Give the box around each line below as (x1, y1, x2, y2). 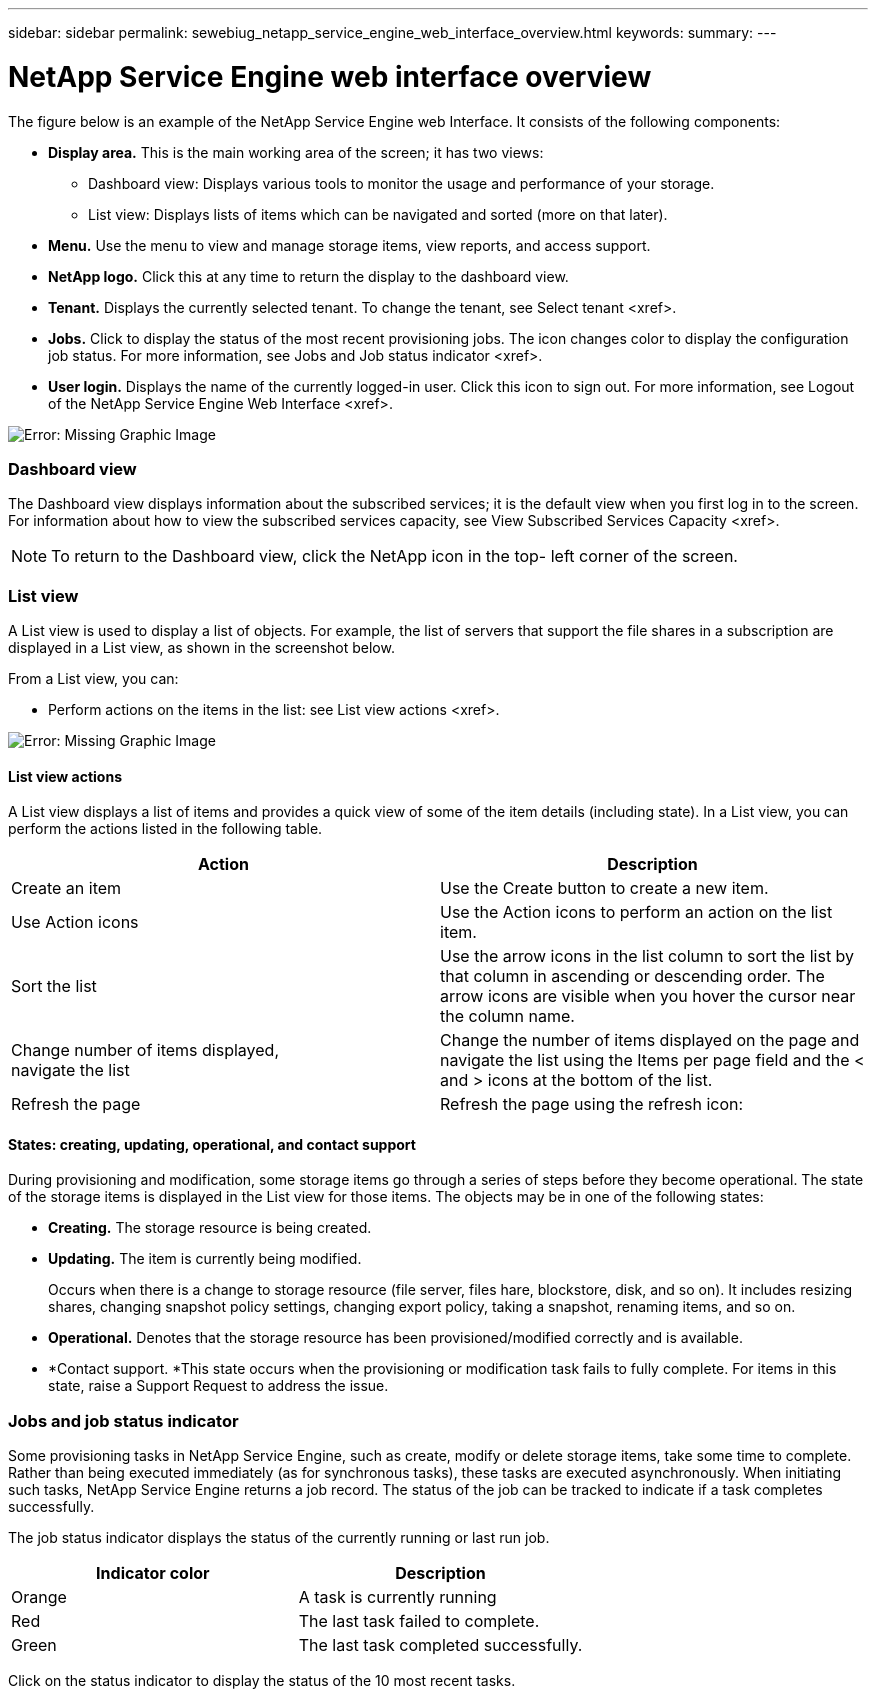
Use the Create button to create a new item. (440, 878, 769, 899)
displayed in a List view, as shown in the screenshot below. (8, 639, 395, 656)
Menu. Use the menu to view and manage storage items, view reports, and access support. (48, 236, 651, 254)
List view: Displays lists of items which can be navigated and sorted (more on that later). (88, 205, 668, 223)
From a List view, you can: (8, 670, 179, 687)
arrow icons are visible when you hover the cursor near (440, 986, 856, 1007)
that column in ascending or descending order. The (440, 966, 825, 987)
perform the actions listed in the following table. (8, 820, 323, 838)
